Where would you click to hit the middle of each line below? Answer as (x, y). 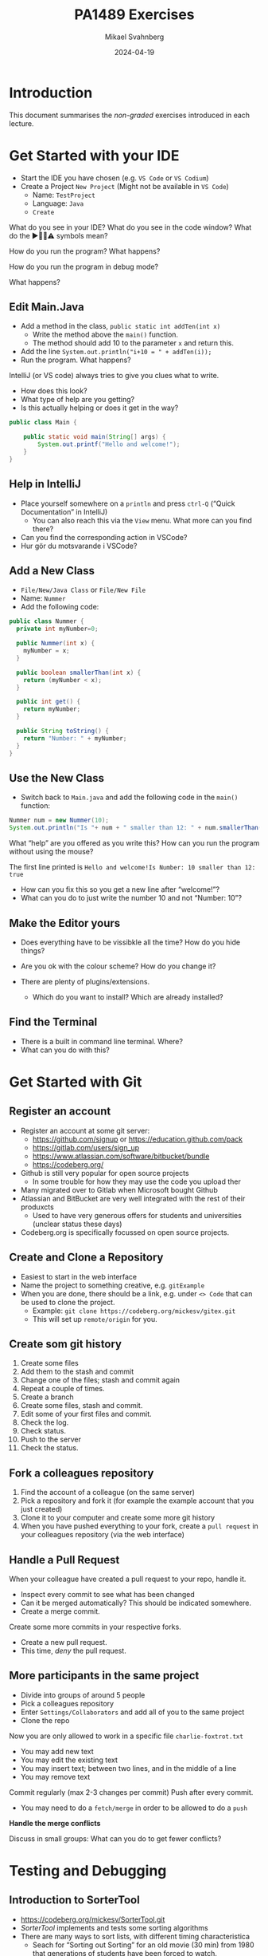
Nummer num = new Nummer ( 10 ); (59, 820)
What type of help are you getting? (78, 400)
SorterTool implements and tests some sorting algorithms (115, 1927)
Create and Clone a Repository (86, 1258)
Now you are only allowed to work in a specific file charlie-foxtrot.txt (126, 1736)
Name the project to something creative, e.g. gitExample (113, 1285)
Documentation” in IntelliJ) (64, 511)
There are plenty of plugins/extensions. (85, 981)
